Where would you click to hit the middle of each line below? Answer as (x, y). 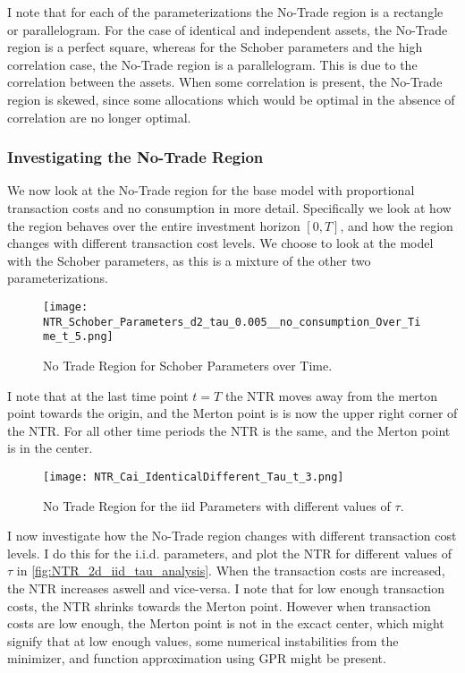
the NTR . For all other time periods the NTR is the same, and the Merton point (229, 430)
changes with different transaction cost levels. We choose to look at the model (220, 243)
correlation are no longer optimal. (99, 117)
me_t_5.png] (78, 337)
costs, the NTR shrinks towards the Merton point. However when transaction (219, 605)
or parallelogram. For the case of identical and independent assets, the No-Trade (228, 29)
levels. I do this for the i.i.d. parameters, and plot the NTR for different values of (229, 553)
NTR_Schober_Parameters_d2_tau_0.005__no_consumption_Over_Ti (232, 322)
